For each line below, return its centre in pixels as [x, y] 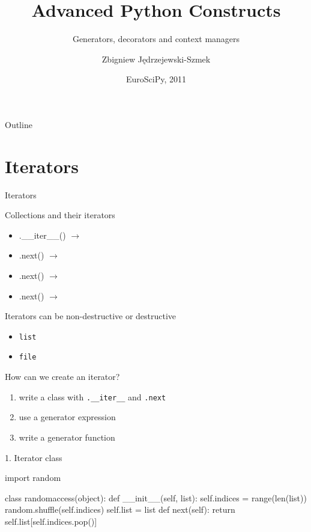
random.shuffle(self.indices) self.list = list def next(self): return [120, 509]
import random [33, 478]
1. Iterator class [34, 457]
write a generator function [67, 437]
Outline [19, 124]
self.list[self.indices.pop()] [51, 521]
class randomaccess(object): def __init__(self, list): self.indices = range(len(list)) [156, 497]
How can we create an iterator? [62, 377]
